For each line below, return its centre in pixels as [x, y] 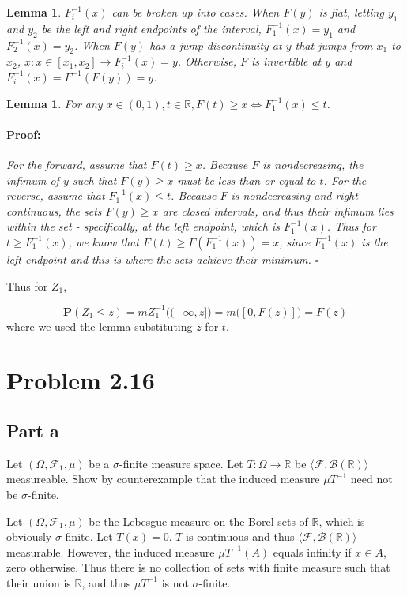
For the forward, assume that [77, 164]
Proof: [24, 134]
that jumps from [334, 45]
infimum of [33, 180]
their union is [39, 582]
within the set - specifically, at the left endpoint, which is [143, 226]
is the [375, 241]
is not [175, 582]
